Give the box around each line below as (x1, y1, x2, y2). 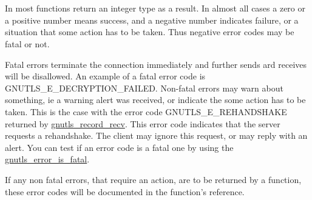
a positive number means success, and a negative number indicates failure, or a (5, 13, 299, 26)
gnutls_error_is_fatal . (5, 153, 90, 165)
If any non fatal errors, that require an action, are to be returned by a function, (5, 173, 302, 185)
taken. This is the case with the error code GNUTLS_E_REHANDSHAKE (5, 105, 287, 118)
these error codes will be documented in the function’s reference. (5, 185, 245, 198)
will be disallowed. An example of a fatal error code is (5, 70, 206, 82)
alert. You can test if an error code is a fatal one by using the (5, 141, 234, 153)
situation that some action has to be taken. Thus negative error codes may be (5, 25, 294, 38)
